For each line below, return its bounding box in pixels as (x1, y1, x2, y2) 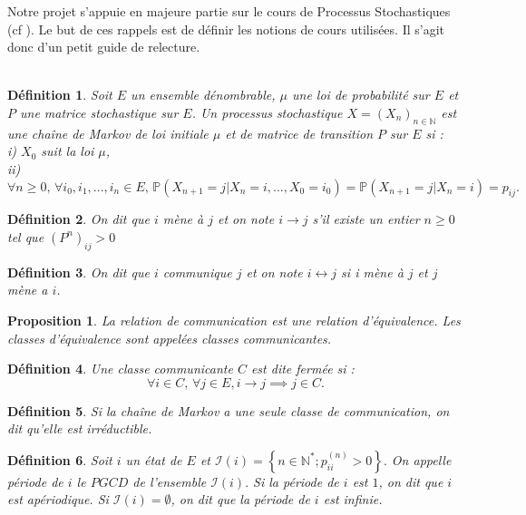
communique (162, 262, 232, 281)
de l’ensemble (132, 471, 207, 491)
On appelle (391, 450, 452, 469)
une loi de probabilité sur (292, 85, 430, 104)
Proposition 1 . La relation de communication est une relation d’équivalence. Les (7, 310, 461, 329)
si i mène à (341, 262, 404, 281)
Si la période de (253, 471, 339, 491)
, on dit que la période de (170, 490, 310, 509)
